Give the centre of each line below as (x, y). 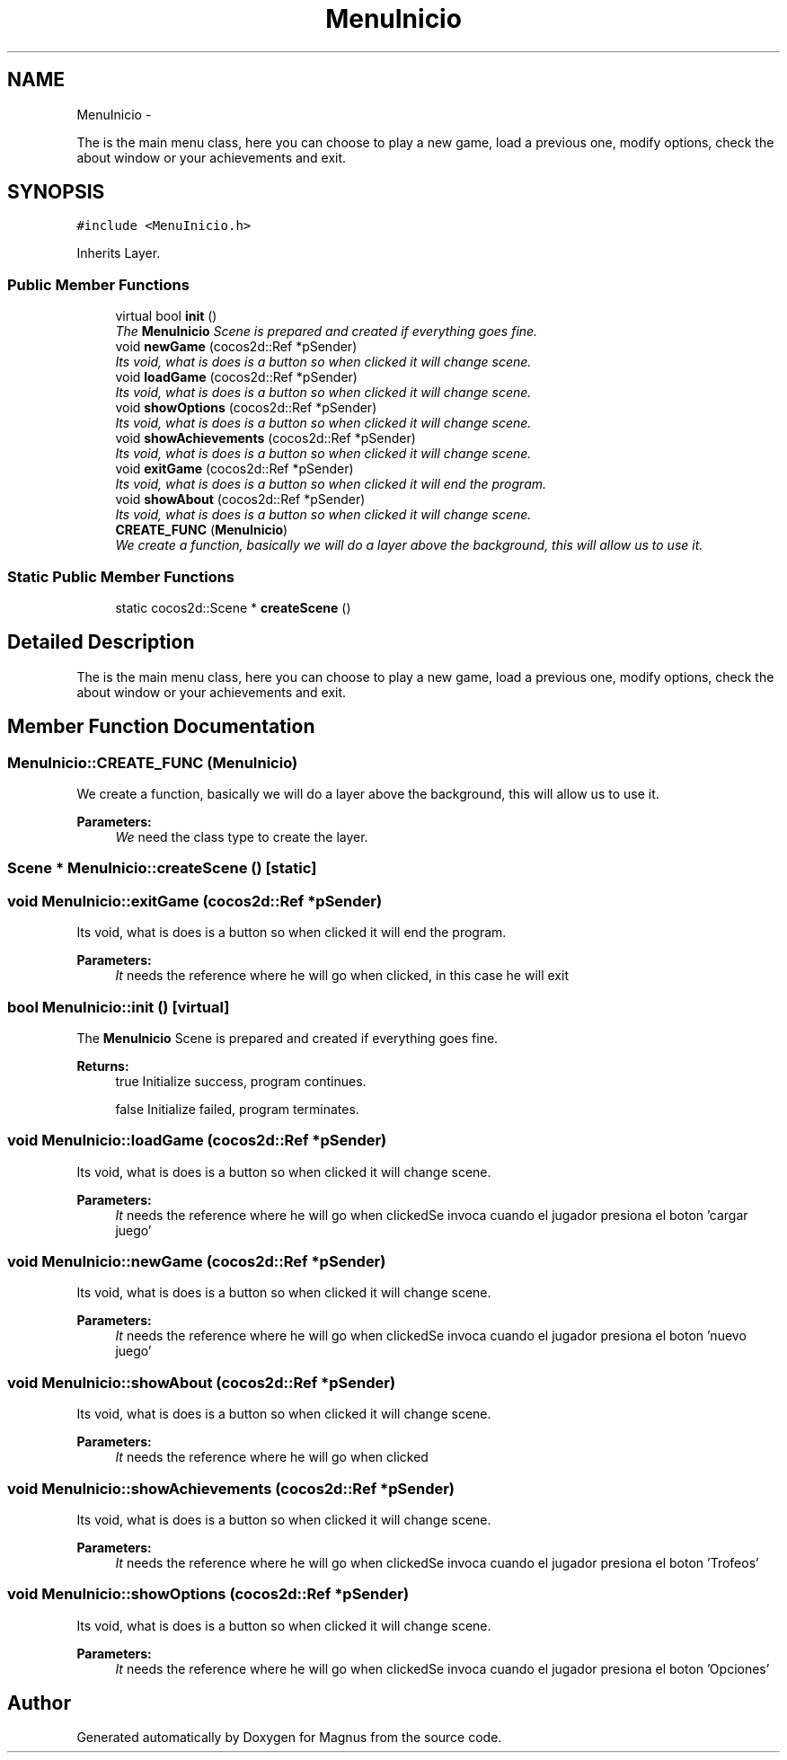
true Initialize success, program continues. (241, 1081)
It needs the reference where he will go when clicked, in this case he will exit (342, 976)
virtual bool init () (166, 316)
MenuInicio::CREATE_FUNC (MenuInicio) (153, 762)
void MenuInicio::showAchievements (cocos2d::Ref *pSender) (231, 1488)
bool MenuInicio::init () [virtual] (119, 1007)
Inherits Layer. (119, 253)
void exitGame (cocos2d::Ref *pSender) (234, 469)
